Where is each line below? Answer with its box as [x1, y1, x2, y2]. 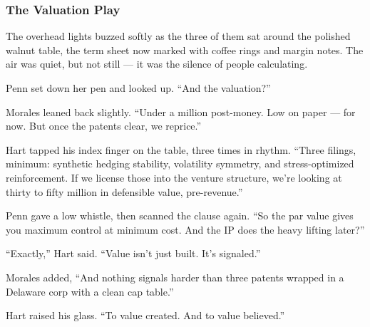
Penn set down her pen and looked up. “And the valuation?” [6, 81, 271, 95]
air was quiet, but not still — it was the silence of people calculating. [6, 56, 308, 71]
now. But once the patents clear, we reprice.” [6, 118, 202, 133]
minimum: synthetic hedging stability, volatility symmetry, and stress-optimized [6, 156, 354, 171]
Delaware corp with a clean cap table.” [6, 284, 174, 299]
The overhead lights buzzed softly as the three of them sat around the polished [6, 28, 351, 43]
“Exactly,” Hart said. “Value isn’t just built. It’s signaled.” [6, 246, 261, 261]
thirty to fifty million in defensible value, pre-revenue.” [6, 184, 243, 199]
